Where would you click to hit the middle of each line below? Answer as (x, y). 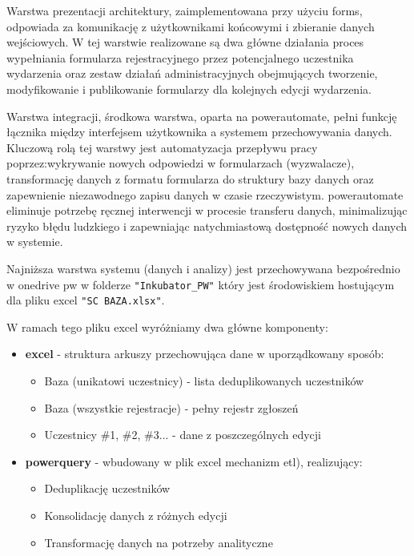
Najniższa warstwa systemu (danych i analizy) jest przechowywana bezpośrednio (203, 268)
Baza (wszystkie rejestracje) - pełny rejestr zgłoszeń (171, 407)
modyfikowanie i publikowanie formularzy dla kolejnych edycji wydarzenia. (189, 89)
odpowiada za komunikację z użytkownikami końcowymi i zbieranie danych (191, 26)
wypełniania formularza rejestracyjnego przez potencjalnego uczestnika (180, 57)
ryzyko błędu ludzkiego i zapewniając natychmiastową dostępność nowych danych (207, 226)
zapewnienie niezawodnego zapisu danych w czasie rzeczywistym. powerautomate (205, 194)
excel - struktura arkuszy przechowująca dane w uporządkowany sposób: (205, 354)
